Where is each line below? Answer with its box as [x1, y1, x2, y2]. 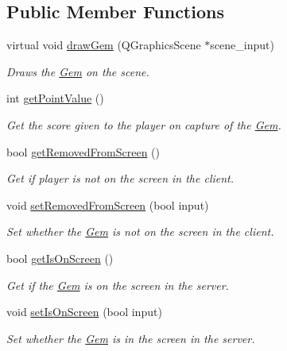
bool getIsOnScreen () [6, 249, 114, 266]
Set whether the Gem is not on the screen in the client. [6, 223, 274, 240]
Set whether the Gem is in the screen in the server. [6, 330, 255, 346]
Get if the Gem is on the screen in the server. [6, 276, 229, 293]
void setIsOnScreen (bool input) [6, 303, 162, 320]
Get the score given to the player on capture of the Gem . [6, 116, 281, 133]
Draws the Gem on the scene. [6, 63, 149, 79]
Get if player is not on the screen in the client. [6, 170, 235, 187]
